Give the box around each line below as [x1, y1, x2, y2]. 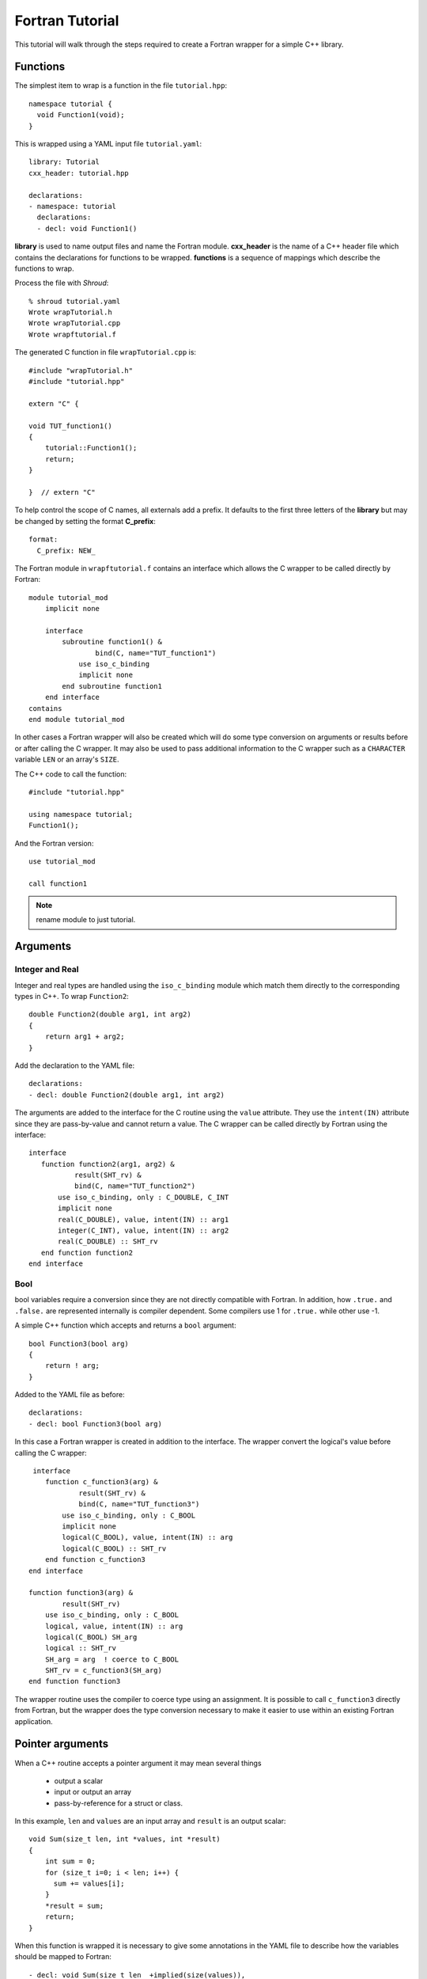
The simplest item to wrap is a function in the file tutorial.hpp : [14, 81, 228, 90]
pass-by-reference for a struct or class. [54, 1798, 183, 1808]
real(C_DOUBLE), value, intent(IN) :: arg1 [58, 1215, 229, 1224]
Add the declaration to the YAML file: [14, 1061, 134, 1070]
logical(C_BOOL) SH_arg [44, 1632, 138, 1642]
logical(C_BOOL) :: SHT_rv [62, 1544, 167, 1553]
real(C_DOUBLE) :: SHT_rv [58, 1237, 158, 1246]
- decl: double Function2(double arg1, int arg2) [28, 1090, 225, 1100]
